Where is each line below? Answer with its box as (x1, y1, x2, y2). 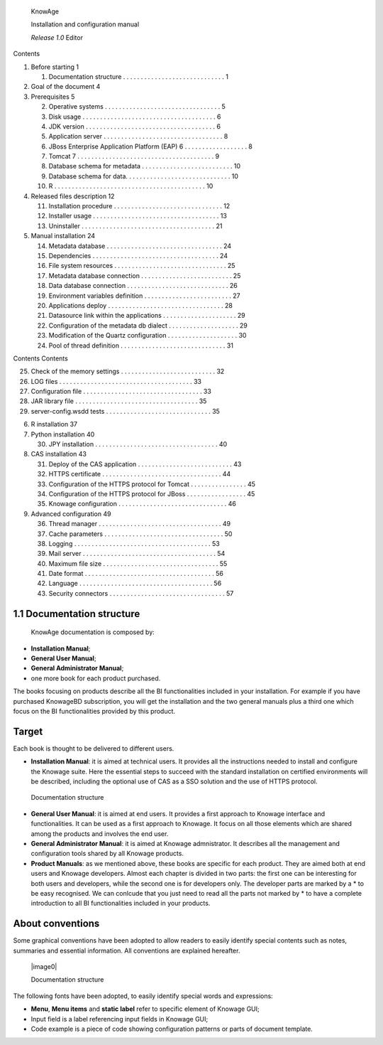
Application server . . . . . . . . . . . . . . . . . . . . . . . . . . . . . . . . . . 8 (48, 132, 228, 141)
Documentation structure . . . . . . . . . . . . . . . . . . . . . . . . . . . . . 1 (48, 72, 228, 81)
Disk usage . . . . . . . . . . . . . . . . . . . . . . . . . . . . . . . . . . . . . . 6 (48, 112, 221, 121)
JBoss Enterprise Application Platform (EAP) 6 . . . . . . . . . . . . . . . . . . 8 (48, 142, 253, 151)
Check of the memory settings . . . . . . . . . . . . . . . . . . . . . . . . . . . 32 (30, 367, 225, 376)
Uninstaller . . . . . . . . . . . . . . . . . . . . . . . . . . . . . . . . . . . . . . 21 (48, 221, 223, 230)
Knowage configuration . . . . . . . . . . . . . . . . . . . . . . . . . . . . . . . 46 (48, 500, 237, 508)
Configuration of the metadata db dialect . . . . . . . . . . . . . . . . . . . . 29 (48, 321, 248, 330)
